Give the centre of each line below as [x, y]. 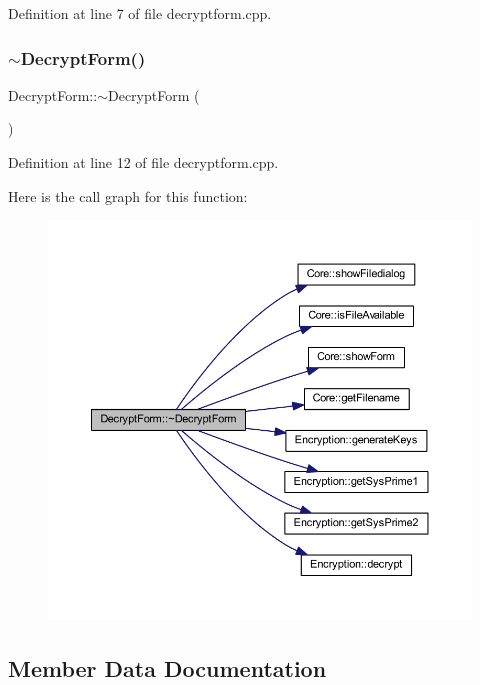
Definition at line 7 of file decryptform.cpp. [140, 13]
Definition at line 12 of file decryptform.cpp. [143, 162]
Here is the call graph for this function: [128, 195]
